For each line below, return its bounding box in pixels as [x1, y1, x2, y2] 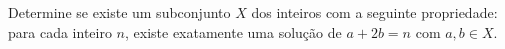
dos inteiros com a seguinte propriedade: [251, 2, 498, 22]
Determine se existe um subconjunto [8, 2, 231, 22]
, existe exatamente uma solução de [125, 21, 342, 42]
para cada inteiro [8, 21, 112, 42]
